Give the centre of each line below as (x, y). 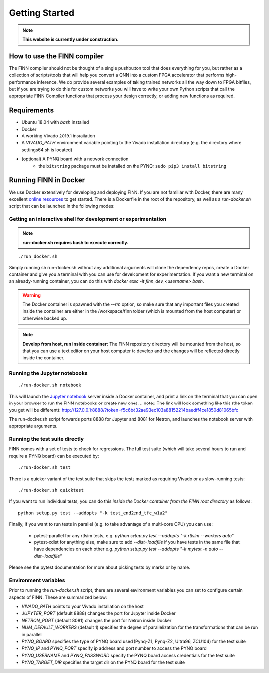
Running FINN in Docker (47, 180)
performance (23, 82)
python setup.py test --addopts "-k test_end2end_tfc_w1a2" (93, 513)
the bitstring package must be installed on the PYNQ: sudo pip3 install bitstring (133, 166)
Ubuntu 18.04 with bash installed (55, 122)
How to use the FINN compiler (57, 56)
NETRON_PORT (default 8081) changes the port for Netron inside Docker (97, 620)
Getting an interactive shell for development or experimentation (88, 219)
